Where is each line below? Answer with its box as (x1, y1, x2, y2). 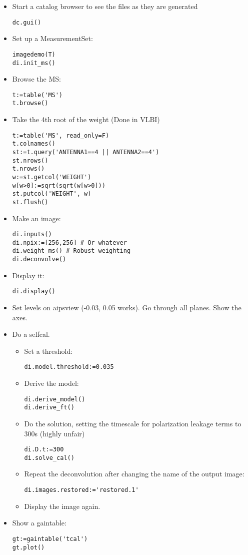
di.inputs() (12, 231, 52, 238)
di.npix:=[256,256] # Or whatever (12, 239, 127, 246)
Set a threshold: (24, 345, 73, 356)
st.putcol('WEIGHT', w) (12, 190, 91, 198)
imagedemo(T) (12, 51, 55, 58)
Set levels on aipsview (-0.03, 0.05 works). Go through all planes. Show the (12, 302, 241, 313)
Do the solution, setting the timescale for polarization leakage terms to (24, 418, 241, 428)
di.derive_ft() (24, 404, 74, 411)
